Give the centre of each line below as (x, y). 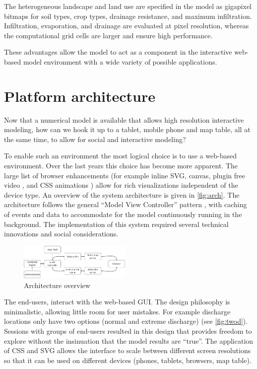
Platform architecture (80, 96)
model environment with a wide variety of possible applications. (120, 61)
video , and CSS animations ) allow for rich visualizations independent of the (121, 185)
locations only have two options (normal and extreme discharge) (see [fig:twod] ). (126, 321)
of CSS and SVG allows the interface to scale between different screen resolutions (128, 350)
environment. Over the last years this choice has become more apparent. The (121, 166)
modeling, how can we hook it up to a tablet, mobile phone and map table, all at (127, 129)
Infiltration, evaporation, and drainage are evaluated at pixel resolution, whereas (127, 26)
